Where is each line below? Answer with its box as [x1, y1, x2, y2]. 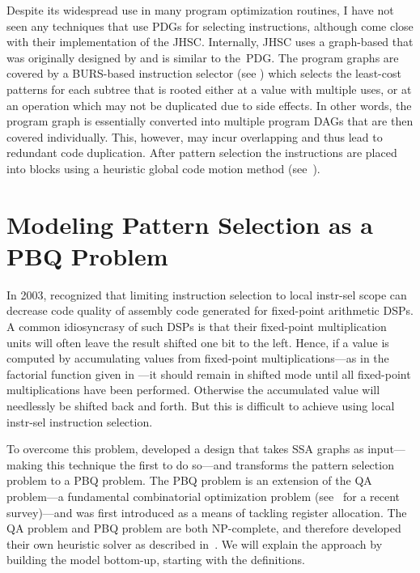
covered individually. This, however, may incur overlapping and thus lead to [6, 128, 383, 145]
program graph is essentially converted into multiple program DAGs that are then [6, 112, 414, 129]
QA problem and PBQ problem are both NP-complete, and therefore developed [6, 520, 401, 537]
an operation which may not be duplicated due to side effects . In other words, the [6, 96, 412, 113]
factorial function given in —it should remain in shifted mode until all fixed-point [6, 365, 411, 382]
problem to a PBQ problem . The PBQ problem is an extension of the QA [6, 472, 372, 489]
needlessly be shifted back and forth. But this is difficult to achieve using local [6, 397, 395, 414]
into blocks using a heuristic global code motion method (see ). [6, 159, 320, 176]
